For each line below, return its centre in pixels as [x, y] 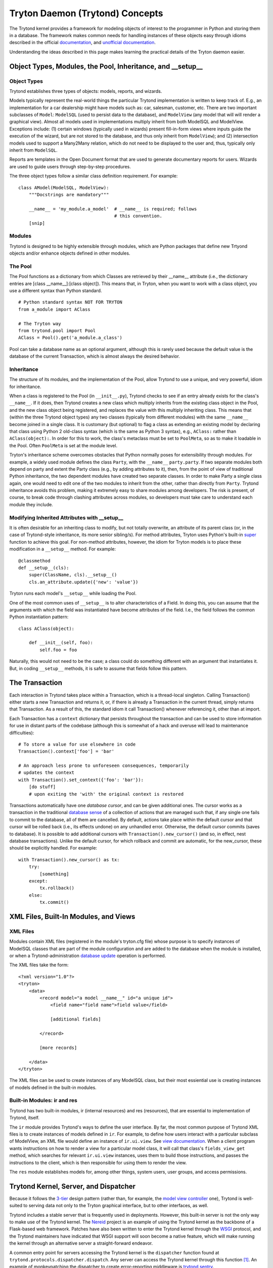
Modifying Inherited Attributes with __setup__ [66, 517]
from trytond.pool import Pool [57, 330]
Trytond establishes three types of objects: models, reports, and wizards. [86, 91]
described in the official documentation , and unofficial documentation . [83, 43]
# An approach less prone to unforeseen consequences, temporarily [104, 766]
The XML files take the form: [39, 965]
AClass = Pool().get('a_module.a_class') [70, 338]
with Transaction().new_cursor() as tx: [69, 859]
